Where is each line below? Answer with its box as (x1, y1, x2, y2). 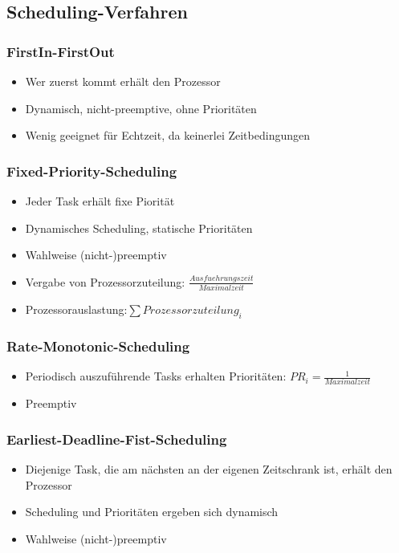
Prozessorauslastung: (25, 301, 128, 318)
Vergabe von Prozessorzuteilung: (25, 273, 185, 290)
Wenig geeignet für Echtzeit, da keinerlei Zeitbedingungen (25, 127, 310, 144)
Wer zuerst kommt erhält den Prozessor (25, 73, 221, 89)
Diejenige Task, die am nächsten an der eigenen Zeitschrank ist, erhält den (25, 461, 393, 478)
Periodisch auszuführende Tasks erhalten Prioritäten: (25, 368, 287, 384)
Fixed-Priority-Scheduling (6, 161, 177, 181)
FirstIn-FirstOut (6, 41, 115, 61)
